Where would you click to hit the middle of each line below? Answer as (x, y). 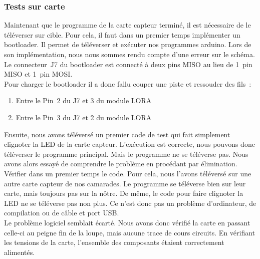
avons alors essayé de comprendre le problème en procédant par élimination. (121, 164)
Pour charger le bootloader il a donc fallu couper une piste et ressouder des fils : (128, 83)
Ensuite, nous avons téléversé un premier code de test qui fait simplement (117, 134)
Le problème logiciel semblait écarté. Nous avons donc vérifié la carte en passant (127, 222)
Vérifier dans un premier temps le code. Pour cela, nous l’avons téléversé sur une (128, 173)
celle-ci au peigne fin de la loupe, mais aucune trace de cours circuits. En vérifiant (130, 232)
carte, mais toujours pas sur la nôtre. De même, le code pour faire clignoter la (124, 193)
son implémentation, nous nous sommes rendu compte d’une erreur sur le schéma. (129, 54)
